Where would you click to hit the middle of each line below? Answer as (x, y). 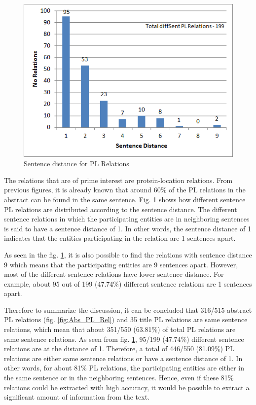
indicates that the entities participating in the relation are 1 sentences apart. (120, 238)
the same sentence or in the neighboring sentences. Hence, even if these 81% (119, 378)
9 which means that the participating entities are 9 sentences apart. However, (121, 264)
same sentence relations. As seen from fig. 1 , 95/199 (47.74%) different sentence (124, 339)
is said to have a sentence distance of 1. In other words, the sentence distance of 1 (128, 228)
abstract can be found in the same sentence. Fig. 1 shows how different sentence (125, 199)
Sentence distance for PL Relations (76, 164)
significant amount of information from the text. (77, 397)
